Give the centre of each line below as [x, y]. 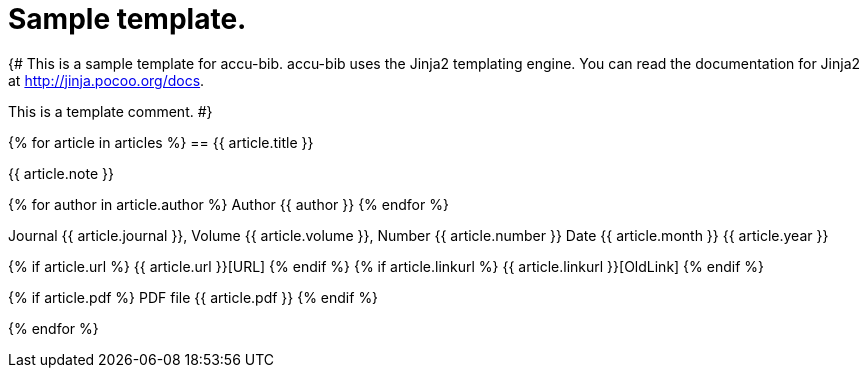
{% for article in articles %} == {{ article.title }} [161, 142]
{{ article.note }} [61, 173]
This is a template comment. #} [110, 111]
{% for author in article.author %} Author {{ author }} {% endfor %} [228, 204]
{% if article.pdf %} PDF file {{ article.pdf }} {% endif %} [193, 297]
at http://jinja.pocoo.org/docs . [106, 80]
